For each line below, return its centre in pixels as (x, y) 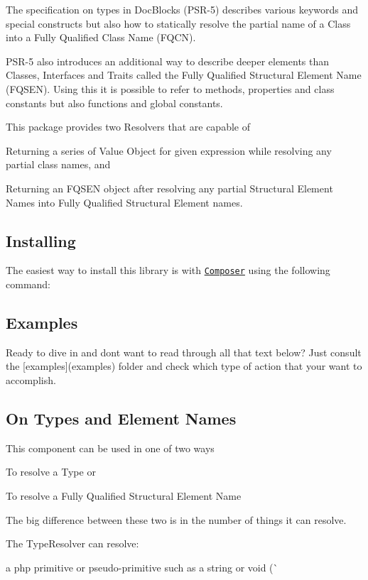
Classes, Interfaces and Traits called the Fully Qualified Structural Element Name (184, 75)
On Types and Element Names (121, 418)
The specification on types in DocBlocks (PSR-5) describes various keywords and (182, 9)
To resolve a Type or (51, 472)
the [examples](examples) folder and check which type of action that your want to (184, 366)
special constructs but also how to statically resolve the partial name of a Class (178, 23)
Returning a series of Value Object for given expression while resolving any (169, 150)
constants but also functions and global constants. (114, 103)
